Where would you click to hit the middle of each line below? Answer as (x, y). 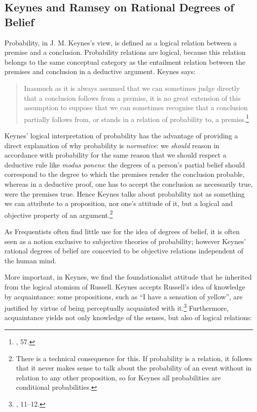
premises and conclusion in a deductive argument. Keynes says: (100, 71)
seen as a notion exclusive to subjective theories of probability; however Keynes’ (125, 241)
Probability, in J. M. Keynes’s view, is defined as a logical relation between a (121, 42)
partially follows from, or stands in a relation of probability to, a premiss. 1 (136, 118)
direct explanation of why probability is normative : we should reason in (112, 145)
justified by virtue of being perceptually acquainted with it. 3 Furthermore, (117, 307)
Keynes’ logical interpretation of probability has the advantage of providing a (121, 135)
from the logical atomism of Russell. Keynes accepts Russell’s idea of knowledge (125, 286)
